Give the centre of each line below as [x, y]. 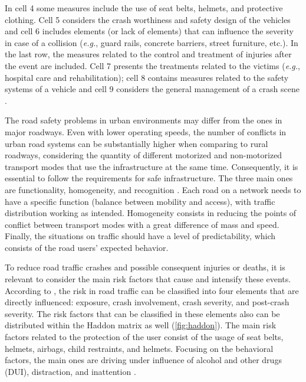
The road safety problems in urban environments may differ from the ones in [144, 120]
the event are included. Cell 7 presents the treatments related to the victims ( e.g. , [153, 65]
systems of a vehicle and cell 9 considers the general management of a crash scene [152, 89]
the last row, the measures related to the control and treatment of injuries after [148, 54]
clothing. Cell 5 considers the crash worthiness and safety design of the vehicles [148, 19]
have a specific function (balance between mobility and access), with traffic [140, 201]
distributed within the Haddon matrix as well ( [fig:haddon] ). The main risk [141, 325]
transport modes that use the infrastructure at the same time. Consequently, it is [152, 166]
